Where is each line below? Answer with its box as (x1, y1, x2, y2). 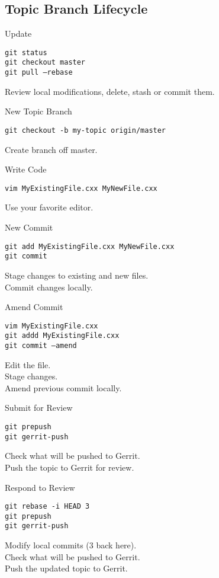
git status (5, 48, 47, 57)
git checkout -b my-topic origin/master (5, 126, 166, 135)
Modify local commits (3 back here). (5, 539, 137, 551)
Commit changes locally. (5, 280, 93, 293)
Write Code (5, 163, 47, 175)
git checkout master (5, 58, 86, 67)
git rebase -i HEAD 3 (5, 502, 90, 511)
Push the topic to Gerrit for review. (5, 461, 134, 473)
